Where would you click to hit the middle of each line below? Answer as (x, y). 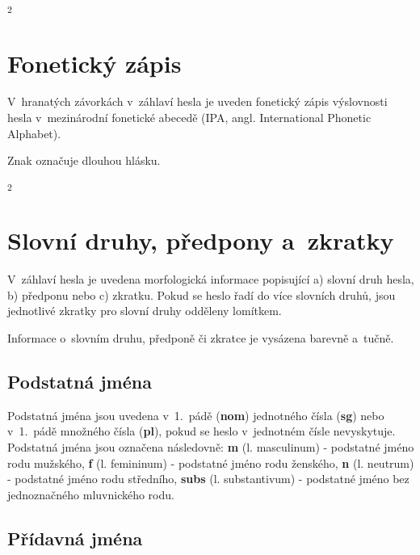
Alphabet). (34, 133)
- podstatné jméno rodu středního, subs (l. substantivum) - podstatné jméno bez (208, 479)
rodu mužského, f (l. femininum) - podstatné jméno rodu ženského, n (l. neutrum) (211, 462)
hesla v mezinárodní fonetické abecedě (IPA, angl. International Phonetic (189, 118)
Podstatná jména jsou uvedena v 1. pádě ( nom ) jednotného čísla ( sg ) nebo (196, 415)
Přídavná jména (75, 538)
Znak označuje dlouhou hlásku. (84, 160)
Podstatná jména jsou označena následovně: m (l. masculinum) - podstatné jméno (211, 447)
